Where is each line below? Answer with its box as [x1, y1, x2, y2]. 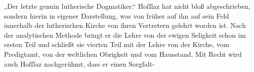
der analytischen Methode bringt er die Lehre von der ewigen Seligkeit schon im [4, 29, 246, 40]
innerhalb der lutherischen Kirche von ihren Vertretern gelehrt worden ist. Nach [4, 20, 246, 30]
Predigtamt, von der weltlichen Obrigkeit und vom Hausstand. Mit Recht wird [4, 48, 242, 59]
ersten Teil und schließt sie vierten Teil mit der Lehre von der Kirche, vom [4, 39, 230, 49]
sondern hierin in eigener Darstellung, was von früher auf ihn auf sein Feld [4, 10, 229, 21]
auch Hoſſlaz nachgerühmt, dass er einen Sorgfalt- [4, 58, 155, 69]
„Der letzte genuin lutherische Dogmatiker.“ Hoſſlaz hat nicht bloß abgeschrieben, [4, 1, 251, 11]
